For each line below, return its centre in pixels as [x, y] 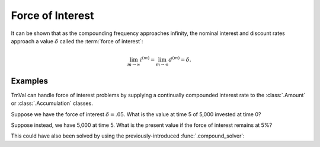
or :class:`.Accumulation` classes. [52, 103]
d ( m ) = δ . [180, 59]
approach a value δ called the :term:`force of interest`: [77, 41]
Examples [30, 81]
